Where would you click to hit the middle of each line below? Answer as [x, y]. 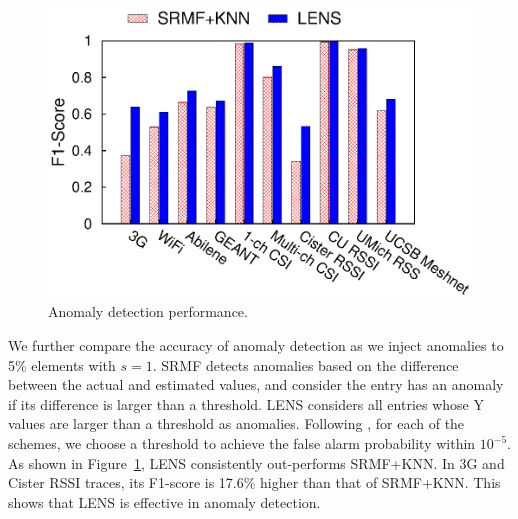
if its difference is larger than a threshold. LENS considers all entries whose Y [246, 403]
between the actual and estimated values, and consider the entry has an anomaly [256, 384]
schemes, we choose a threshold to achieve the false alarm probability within [242, 443]
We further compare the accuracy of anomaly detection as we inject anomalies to [256, 345]
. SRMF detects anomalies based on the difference [305, 364]
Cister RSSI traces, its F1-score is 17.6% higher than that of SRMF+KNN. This [254, 482]
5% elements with [62, 364]
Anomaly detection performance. [148, 311]
